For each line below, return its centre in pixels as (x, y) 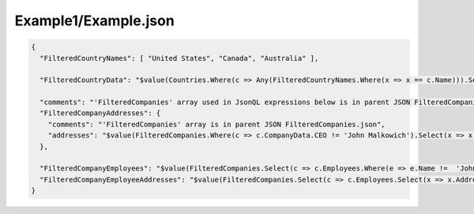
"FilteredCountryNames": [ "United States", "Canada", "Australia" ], (179, 58)
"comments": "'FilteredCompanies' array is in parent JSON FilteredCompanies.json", (217, 124)
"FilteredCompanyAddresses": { (100, 113)
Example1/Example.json (95, 21)
